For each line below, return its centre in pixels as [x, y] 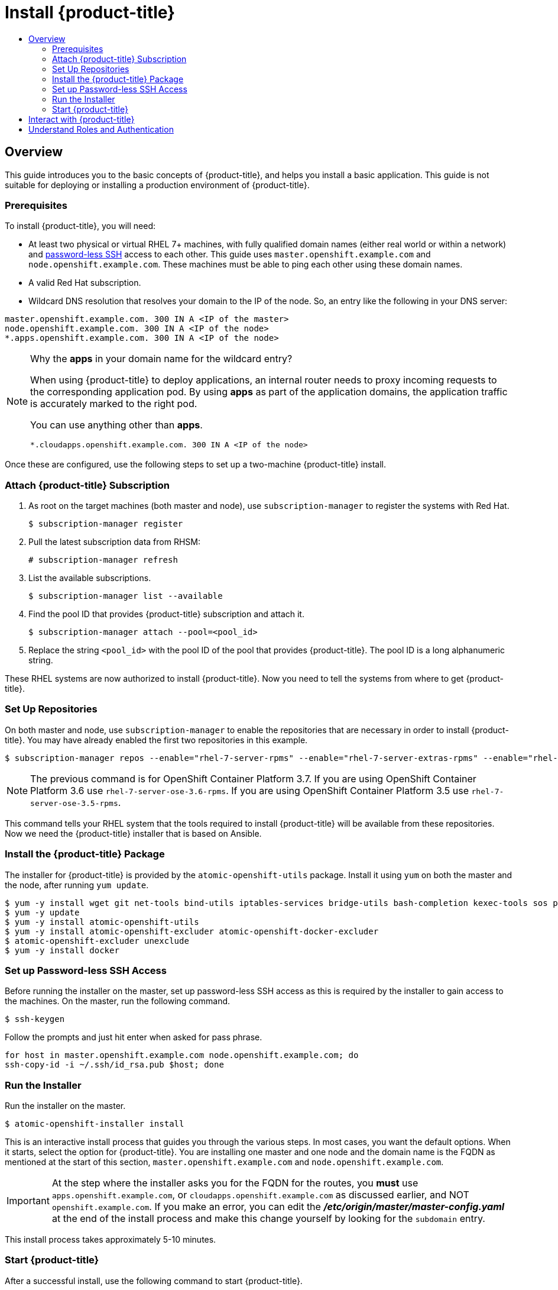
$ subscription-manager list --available [126, 596]
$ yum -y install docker [62, 950]
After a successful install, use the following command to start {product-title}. [154, 1281]
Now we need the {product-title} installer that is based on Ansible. [133, 833]
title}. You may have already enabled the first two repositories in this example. [156, 740]
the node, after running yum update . [77, 885]
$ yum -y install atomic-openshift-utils [102, 922]
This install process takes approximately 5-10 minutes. [111, 1240]
